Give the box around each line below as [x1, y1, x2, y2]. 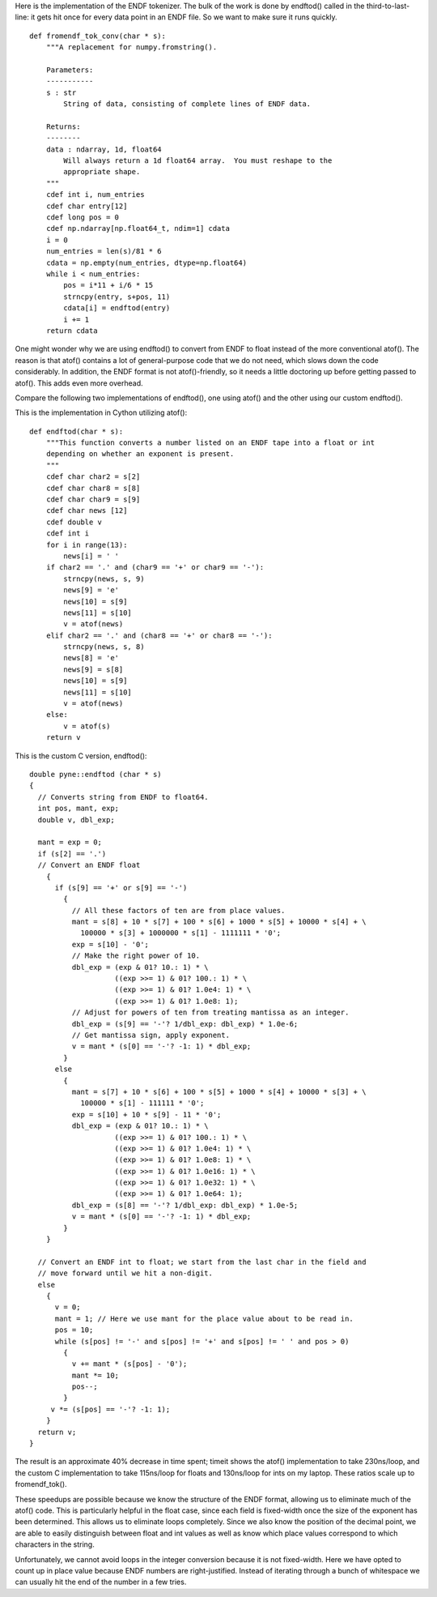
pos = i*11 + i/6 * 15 [63, 280, 154, 290]
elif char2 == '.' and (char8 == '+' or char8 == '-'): [45, 630, 273, 640]
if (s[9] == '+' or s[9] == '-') [54, 883, 188, 892]
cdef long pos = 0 [45, 213, 120, 222]
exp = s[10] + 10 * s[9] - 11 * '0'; [71, 1110, 222, 1119]
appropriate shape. [63, 167, 141, 177]
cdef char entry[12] [45, 201, 128, 211]
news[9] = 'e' [63, 586, 120, 595]
